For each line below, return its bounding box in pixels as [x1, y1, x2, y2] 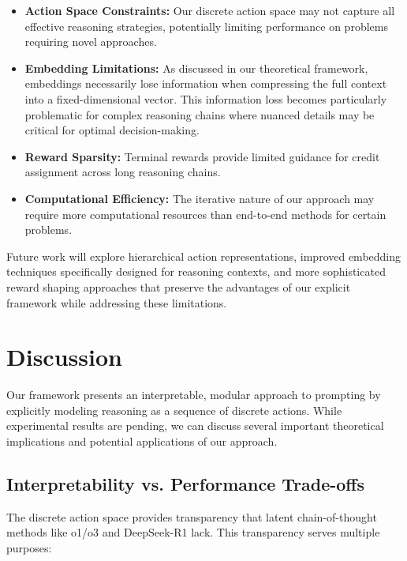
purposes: [6, 539, 52, 555]
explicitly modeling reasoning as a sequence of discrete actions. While [6, 401, 342, 418]
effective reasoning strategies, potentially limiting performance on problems [24, 17, 388, 34]
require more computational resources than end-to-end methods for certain [24, 205, 386, 222]
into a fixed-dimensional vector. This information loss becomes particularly [24, 90, 387, 107]
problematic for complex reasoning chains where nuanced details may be [24, 106, 375, 122]
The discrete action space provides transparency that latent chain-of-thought [6, 508, 377, 525]
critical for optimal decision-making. [24, 122, 200, 138]
